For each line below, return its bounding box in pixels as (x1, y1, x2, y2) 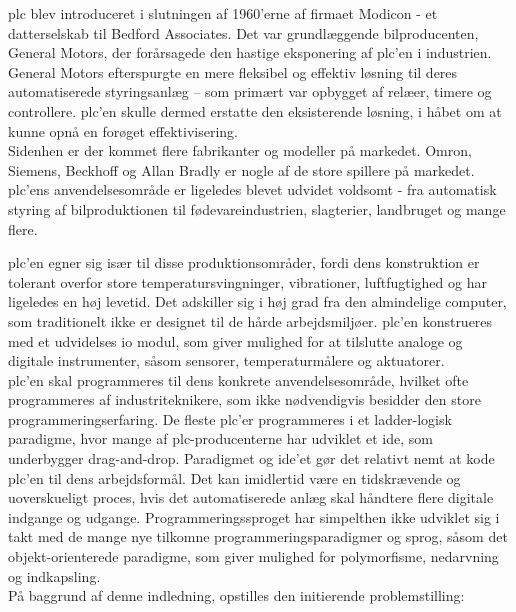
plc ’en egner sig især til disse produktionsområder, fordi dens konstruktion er (8, 252, 480, 273)
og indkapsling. (8, 565, 101, 586)
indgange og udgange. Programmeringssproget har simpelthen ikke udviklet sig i (8, 506, 500, 527)
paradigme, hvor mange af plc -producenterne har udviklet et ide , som (8, 428, 433, 449)
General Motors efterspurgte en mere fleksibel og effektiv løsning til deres (8, 61, 458, 82)
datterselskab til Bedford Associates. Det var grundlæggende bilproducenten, (8, 22, 479, 43)
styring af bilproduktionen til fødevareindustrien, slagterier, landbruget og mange (8, 198, 506, 219)
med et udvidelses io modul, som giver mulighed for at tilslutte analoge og (8, 330, 463, 351)
